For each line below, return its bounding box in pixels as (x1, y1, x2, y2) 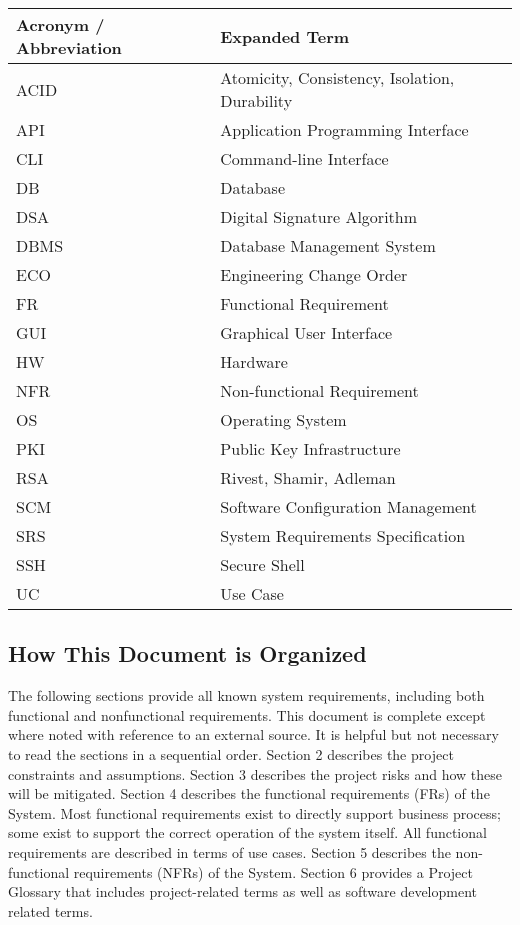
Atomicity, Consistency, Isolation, (220, 66, 455, 89)
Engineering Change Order (220, 263, 408, 286)
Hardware (220, 350, 288, 373)
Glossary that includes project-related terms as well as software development (8, 881, 477, 902)
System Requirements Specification (220, 524, 466, 547)
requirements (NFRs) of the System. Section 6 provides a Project (73, 861, 473, 882)
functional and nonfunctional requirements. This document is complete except (8, 704, 486, 725)
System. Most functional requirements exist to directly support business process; (8, 802, 501, 823)
